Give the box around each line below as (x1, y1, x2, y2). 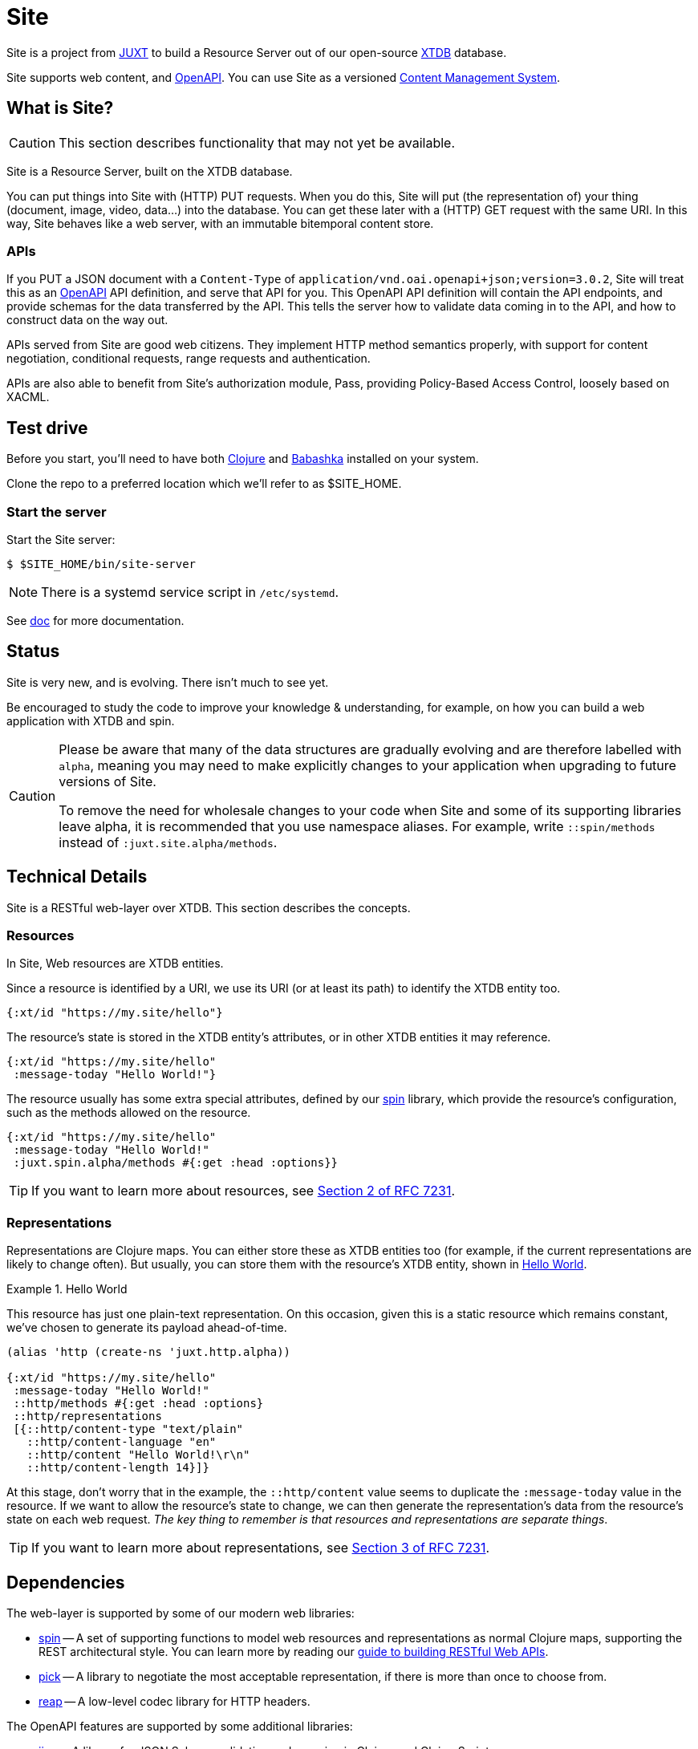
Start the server (6, 503, 107, 520)
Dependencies (6, 1572, 125, 1593)
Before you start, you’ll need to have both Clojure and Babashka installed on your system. (6, 452, 479, 466)
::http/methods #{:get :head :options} (13, 1397, 264, 1410)
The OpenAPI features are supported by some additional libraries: (6, 1719, 353, 1733)
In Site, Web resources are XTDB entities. (6, 956, 224, 971)
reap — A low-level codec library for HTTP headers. (39, 1694, 310, 1708)
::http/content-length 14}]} (26, 1461, 209, 1475)
